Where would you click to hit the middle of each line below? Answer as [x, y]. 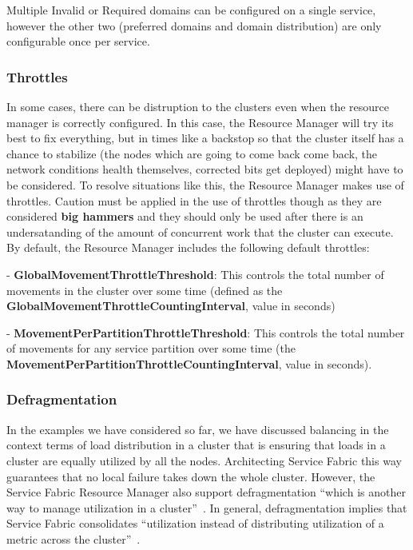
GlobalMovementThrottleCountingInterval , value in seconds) [171, 306]
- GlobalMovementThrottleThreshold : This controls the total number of [195, 274]
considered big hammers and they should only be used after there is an [185, 216]
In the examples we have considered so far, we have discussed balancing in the [198, 429]
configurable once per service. [78, 41]
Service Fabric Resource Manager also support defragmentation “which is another [206, 492]
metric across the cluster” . [73, 538]
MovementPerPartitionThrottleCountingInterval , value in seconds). [189, 363]
